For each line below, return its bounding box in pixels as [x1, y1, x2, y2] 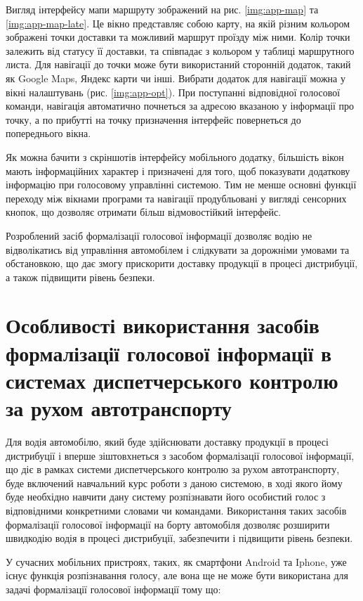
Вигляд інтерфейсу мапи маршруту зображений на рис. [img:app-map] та [6, 2, 319, 16]
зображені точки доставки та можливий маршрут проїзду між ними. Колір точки [6, 30, 350, 44]
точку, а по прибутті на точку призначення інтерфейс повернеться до [6, 112, 301, 127]
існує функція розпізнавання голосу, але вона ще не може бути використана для [6, 568, 348, 583]
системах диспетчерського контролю [6, 366, 338, 394]
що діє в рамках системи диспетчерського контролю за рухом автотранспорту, [6, 462, 340, 477]
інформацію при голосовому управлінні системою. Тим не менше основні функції [6, 177, 357, 192]
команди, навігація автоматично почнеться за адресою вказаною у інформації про [6, 98, 355, 113]
